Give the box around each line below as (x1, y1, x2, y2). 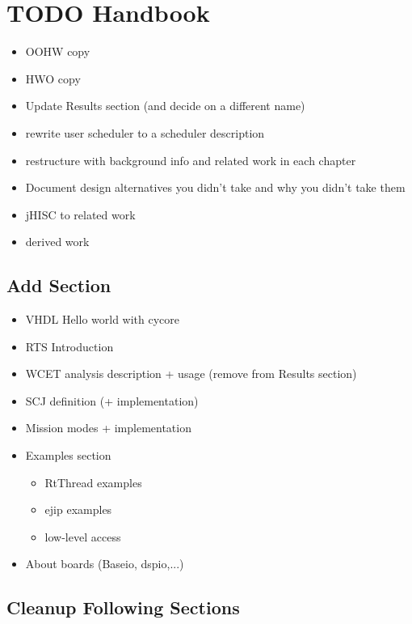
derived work (25, 233, 90, 250)
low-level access (44, 528, 121, 545)
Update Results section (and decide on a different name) (25, 97, 305, 114)
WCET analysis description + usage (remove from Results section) (25, 365, 357, 382)
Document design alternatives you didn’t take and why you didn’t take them (25, 179, 406, 196)
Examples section (25, 447, 111, 464)
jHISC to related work (25, 206, 136, 223)
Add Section (6, 273, 111, 298)
